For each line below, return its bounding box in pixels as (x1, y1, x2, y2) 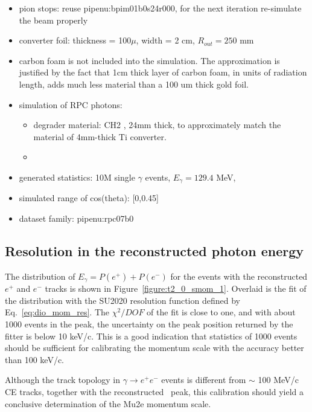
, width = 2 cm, (136, 34, 195, 47)
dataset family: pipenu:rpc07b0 (19, 211, 134, 224)
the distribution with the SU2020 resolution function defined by (5, 294, 240, 306)
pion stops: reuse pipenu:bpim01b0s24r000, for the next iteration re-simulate (19, 2, 302, 14)
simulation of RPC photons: (19, 98, 123, 111)
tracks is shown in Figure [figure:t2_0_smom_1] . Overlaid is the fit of (45, 282, 307, 295)
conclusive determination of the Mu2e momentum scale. (5, 397, 211, 410)
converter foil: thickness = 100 (19, 34, 132, 47)
